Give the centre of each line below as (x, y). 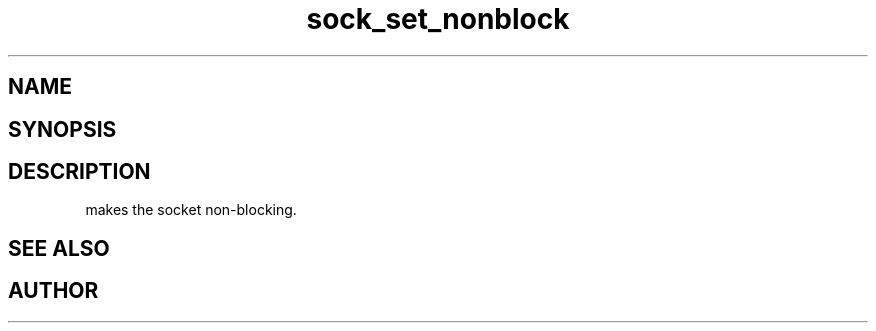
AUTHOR (53, 291)
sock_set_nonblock (438, 19)
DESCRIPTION (79, 172)
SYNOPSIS (62, 129)
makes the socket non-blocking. (191, 210)
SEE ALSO (59, 248)
